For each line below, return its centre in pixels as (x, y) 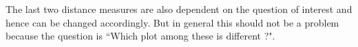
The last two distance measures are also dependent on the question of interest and (179, 9)
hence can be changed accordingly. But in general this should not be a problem (172, 22)
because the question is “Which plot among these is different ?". (140, 36)
